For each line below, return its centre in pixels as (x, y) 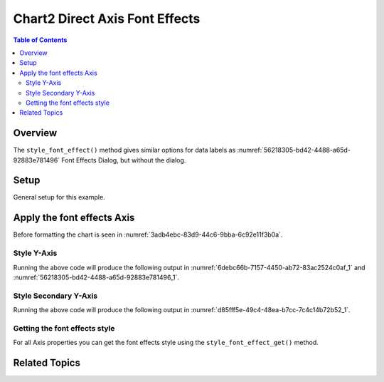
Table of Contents (40, 40)
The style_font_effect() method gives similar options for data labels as (124, 150)
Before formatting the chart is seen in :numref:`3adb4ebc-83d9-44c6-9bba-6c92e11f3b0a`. (148, 234)
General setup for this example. (59, 197)
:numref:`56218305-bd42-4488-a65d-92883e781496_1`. (96, 277)
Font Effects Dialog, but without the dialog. (124, 160)
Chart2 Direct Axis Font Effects (107, 19)
